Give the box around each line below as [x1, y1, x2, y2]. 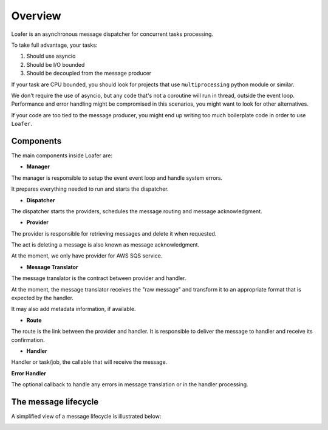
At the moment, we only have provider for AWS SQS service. [11, 252, 163, 259]
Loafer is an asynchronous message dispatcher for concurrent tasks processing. [11, 30, 214, 38]
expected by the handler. [11, 295, 74, 302]
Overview [11, 9, 61, 22]
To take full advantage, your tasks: [11, 41, 98, 49]
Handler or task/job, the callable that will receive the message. [11, 358, 168, 366]
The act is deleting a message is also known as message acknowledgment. [11, 241, 200, 248]
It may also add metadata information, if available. [11, 305, 136, 313]
